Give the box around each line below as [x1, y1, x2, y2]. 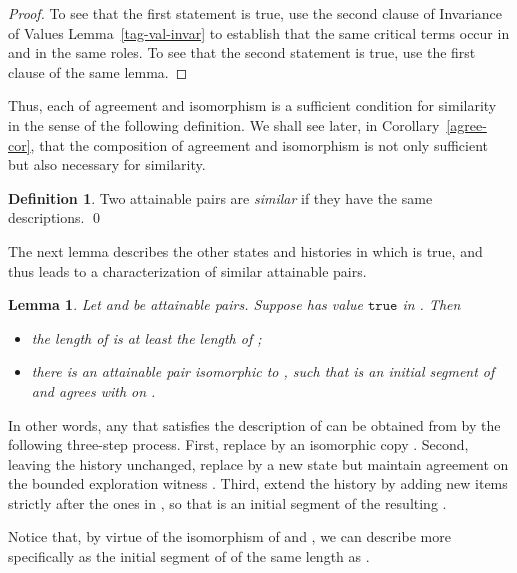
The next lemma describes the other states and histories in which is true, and [8, 240, 483, 261]
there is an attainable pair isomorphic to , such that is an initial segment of [31, 361, 495, 382]
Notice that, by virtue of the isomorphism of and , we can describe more [8, 526, 451, 547]
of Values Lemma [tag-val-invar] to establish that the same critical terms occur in [8, 22, 510, 43]
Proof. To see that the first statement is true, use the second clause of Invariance [8, 3, 503, 23]
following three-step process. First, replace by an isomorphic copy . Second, [8, 434, 469, 455]
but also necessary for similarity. [8, 154, 206, 175]
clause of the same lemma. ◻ [8, 61, 188, 82]
